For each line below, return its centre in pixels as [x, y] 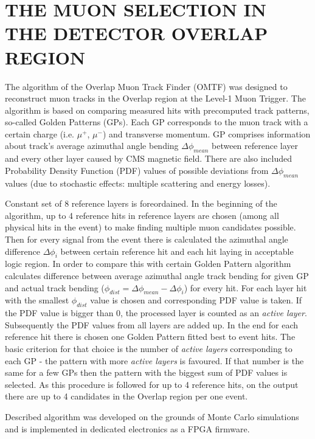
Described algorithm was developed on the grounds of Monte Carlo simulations [152, 416]
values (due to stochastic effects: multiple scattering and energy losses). [138, 183]
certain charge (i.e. [40, 133]
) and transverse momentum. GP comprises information [206, 133]
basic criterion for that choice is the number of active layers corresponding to [149, 348]
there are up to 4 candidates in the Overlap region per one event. [126, 396]
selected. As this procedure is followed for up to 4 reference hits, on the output [152, 384]
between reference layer [255, 146]
